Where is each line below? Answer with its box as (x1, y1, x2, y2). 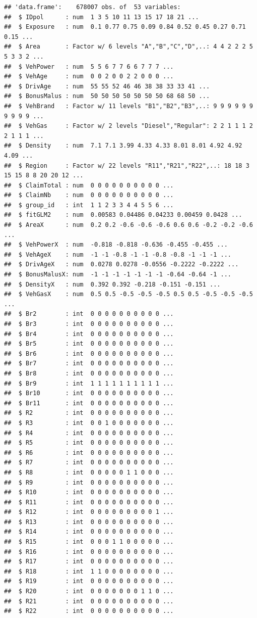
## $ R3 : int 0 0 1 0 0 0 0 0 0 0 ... (4, 419, 174, 426)
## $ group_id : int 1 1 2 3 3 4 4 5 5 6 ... (4, 201, 174, 209)
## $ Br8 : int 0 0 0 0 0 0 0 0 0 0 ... (4, 369, 174, 377)
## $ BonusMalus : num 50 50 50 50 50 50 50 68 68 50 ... (4, 92, 210, 100)
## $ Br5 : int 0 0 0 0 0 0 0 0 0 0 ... (4, 340, 174, 348)
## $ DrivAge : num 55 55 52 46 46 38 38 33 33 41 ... (4, 82, 210, 90)
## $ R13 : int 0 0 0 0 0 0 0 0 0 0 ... (4, 518, 174, 526)
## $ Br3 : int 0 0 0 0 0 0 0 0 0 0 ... (4, 320, 174, 327)
